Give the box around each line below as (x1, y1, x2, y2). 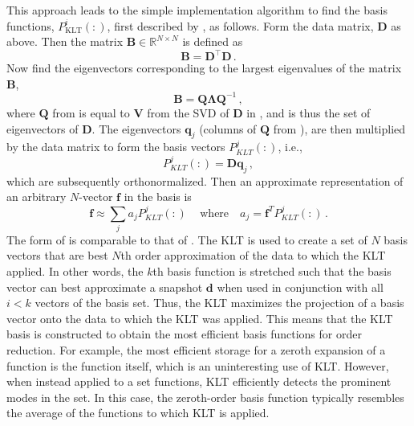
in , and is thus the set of (246, 104, 371, 121)
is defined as (182, 33, 243, 50)
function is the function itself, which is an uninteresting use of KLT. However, (6, 357, 389, 374)
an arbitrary (6, 188, 67, 205)
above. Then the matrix (6, 33, 124, 50)
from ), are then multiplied (273, 120, 406, 137)
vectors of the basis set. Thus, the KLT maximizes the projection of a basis (34, 294, 404, 311)
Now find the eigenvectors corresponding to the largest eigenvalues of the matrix (6, 59, 402, 76)
